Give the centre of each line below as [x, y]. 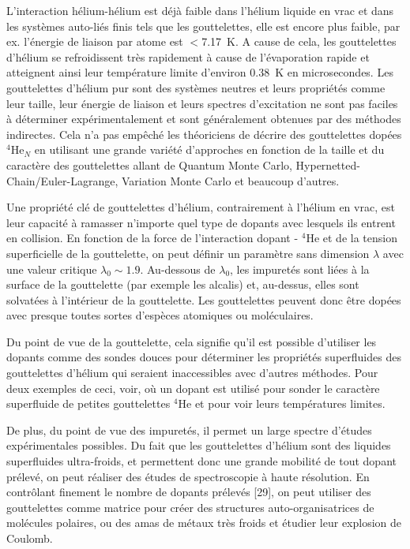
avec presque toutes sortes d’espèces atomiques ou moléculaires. [160, 315]
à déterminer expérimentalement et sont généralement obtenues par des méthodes [204, 119]
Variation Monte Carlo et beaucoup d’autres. [230, 180]
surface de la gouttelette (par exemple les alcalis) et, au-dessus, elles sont [183, 284]
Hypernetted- [328, 164]
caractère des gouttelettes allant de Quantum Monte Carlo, [149, 164]
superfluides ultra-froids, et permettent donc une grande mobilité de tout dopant [201, 461]
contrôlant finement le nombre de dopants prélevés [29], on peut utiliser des [189, 492]
